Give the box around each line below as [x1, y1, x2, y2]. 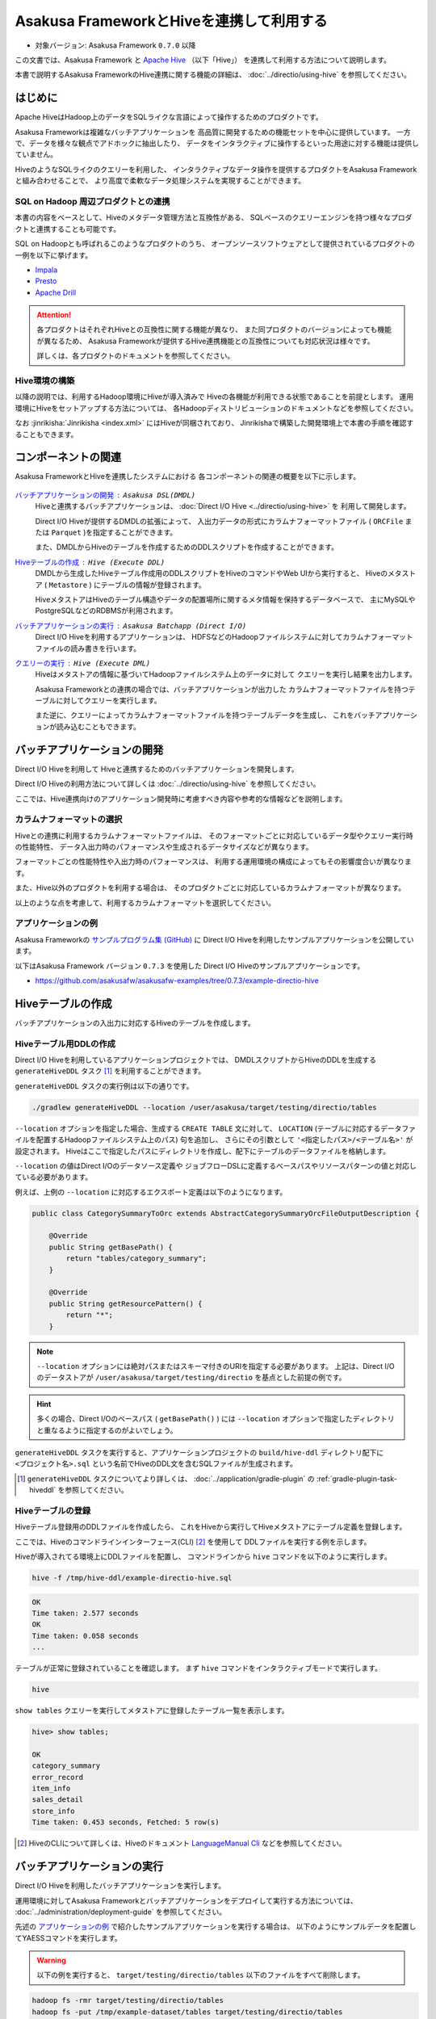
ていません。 [15, 149, 58, 159]
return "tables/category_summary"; [65, 1254, 208, 1263]
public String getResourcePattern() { [48, 1299, 203, 1308]
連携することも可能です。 [36, 224, 121, 233]
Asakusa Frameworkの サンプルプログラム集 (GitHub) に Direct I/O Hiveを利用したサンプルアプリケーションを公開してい [15, 934, 414, 944]
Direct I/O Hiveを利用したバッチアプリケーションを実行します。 [15, 1881, 226, 1891]
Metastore [48, 580, 88, 590]
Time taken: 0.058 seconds [31, 1631, 139, 1640]
